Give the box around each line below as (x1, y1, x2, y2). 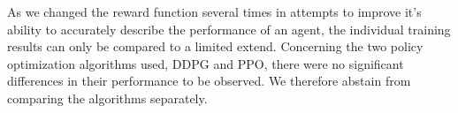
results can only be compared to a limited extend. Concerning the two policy (7, 37, 424, 56)
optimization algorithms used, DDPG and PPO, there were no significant (7, 54, 404, 72)
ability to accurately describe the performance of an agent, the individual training (7, 19, 451, 38)
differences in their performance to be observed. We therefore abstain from (7, 72, 411, 90)
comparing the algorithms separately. (7, 88, 208, 107)
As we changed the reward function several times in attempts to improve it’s (7, 3, 422, 20)
